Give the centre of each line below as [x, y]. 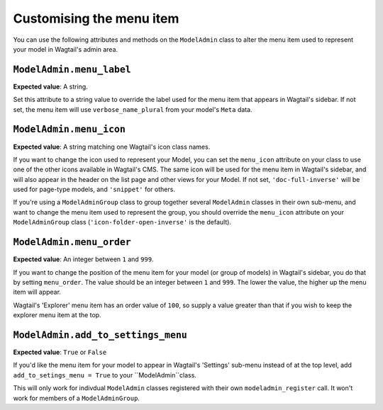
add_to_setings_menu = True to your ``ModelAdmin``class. [105, 375]
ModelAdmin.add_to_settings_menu [100, 335]
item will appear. [37, 292]
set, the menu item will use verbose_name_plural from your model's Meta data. [133, 109]
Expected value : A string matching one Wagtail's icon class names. [112, 147]
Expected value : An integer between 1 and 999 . [83, 259]
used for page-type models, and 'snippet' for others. [94, 189]
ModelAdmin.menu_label [72, 69]
